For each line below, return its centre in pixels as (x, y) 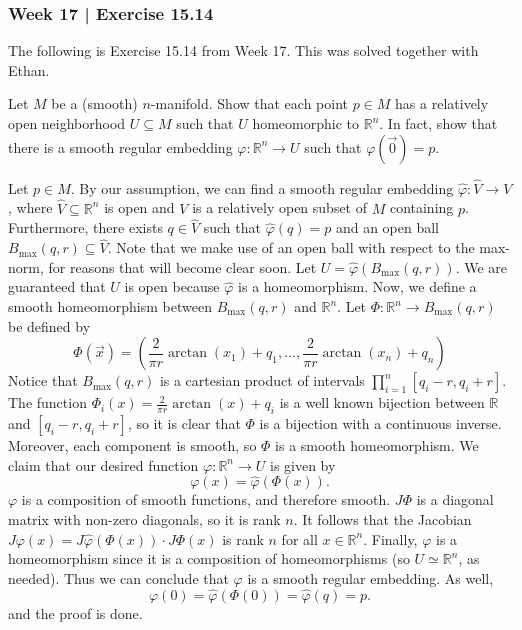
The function (47, 402)
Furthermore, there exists (85, 227)
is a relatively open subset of (280, 207)
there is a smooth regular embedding (120, 146)
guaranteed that (57, 286)
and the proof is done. (75, 612)
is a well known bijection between (382, 402)
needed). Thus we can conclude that (118, 577)
